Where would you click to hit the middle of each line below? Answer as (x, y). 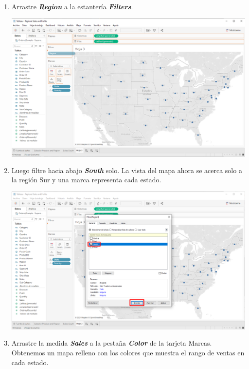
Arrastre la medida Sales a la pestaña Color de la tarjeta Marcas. (112, 343)
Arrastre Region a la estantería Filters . (72, 6)
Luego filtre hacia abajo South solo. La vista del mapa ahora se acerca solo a (127, 170)
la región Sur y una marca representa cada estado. (86, 180)
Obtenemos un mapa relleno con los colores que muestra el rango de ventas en (128, 353)
